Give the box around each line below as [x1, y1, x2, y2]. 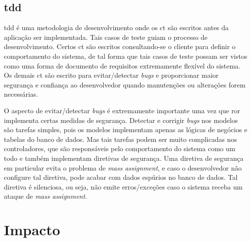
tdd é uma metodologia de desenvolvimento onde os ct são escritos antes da [4, 22, 229, 33]
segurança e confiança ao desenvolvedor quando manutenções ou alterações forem [4, 79, 246, 89]
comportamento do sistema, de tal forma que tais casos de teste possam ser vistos [4, 51, 248, 61]
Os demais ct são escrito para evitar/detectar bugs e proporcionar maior [4, 70, 219, 80]
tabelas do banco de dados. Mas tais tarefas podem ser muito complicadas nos [4, 134, 237, 144]
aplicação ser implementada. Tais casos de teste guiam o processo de [4, 32, 208, 42]
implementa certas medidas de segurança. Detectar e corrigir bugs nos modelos [4, 115, 238, 125]
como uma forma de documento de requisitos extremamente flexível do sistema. [4, 60, 241, 70]
